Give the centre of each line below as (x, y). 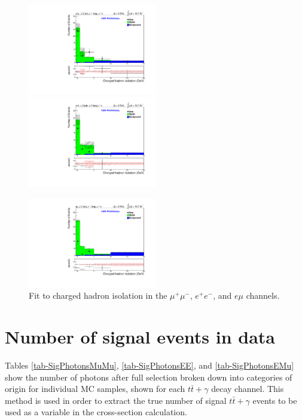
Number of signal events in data (140, 337)
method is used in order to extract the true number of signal (116, 400)
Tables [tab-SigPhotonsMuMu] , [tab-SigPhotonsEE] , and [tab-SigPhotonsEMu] (150, 365)
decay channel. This (248, 389)
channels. (263, 295)
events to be (275, 400)
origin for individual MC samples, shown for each (95, 389)
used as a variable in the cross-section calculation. (96, 412)
